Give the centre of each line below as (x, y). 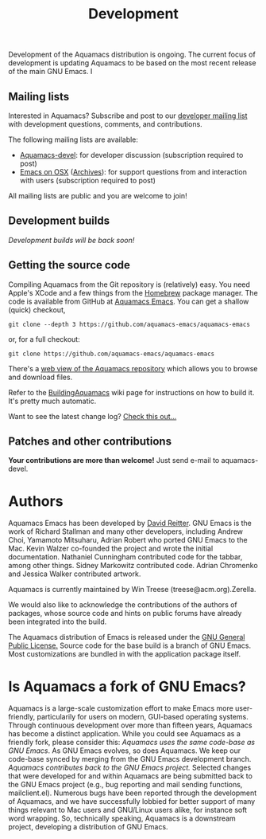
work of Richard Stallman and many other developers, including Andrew (126, 531)
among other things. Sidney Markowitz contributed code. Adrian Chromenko (133, 566)
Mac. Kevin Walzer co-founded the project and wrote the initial (111, 549)
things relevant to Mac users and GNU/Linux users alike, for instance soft (128, 810)
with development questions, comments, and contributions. (105, 124)
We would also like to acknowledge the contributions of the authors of (123, 605)
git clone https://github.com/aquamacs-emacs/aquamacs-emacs (112, 354)
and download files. (40, 377)
